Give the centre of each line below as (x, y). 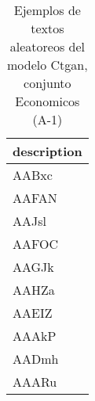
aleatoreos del (47, 46)
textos (47, 28)
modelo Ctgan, (47, 65)
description (47, 151)
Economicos (47, 101)
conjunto (47, 83)
